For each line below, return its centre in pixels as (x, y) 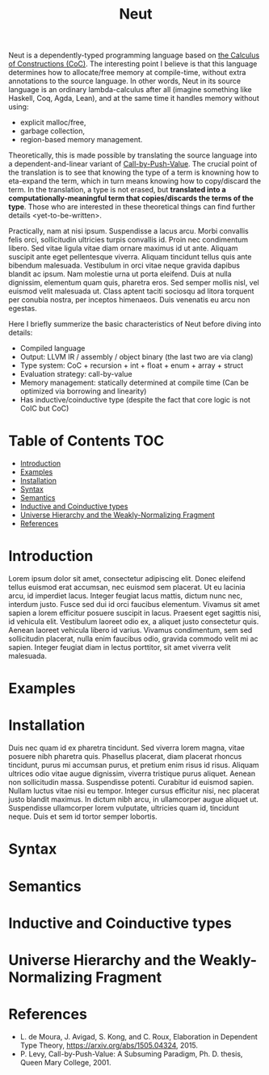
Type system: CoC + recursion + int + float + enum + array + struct (132, 365)
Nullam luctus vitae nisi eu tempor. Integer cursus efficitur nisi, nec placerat (134, 791)
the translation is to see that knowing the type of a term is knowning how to (134, 173)
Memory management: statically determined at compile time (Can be (134, 383)
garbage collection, (52, 131)
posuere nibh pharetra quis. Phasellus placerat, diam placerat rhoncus (125, 757)
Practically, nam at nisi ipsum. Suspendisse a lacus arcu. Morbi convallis (128, 231)
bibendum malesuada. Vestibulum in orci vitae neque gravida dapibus (124, 266)
